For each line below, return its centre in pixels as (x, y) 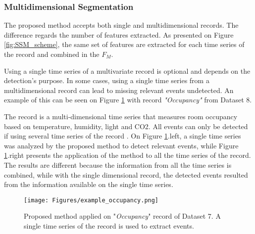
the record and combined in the (52, 54)
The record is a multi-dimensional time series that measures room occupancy (121, 116)
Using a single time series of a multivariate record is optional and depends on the (127, 70)
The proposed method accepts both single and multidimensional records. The (121, 25)
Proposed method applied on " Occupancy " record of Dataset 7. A (122, 216)
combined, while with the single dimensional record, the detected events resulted (126, 174)
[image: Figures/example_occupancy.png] (91, 200)
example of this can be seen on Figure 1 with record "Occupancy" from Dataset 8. (128, 100)
